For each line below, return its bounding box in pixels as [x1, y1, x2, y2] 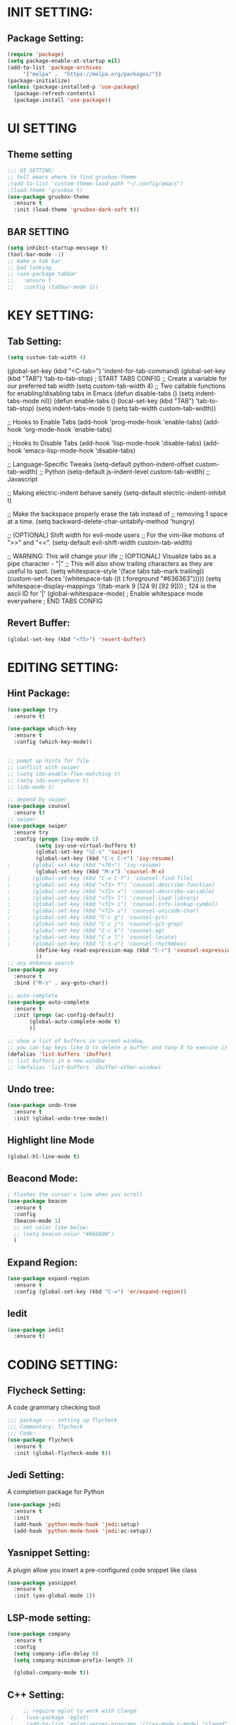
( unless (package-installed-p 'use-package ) [7, 84, 140, 91]
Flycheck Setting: [7, 1384, 86, 1396]
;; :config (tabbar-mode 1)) [7, 284, 99, 291]
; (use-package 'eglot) [10, 1714, 90, 1721]
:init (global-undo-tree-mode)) [13, 1115, 109, 1122]
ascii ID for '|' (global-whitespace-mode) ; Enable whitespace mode [7, 589, 204, 598]
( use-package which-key [7, 726, 77, 733]
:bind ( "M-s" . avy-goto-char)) [13, 979, 109, 986]
